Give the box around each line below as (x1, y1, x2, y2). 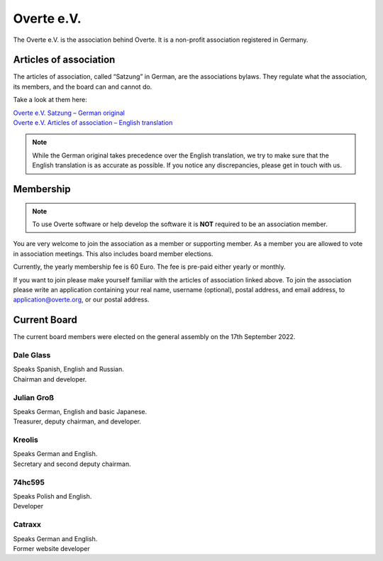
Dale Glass (13, 350, 51, 360)
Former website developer (13, 544, 90, 552)
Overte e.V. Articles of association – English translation (13, 118, 173, 127)
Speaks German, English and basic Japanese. (13, 407, 148, 416)
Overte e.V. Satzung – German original (13, 109, 126, 117)
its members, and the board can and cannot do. (13, 82, 152, 91)
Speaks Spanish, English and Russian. (13, 365, 124, 374)
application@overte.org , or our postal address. (13, 295, 150, 304)
